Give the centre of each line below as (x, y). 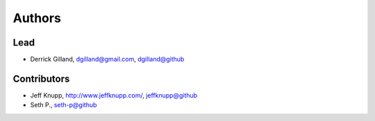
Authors (37, 18)
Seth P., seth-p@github (64, 105)
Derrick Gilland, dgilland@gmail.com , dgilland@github (107, 59)
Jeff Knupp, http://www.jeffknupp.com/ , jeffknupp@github (114, 95)
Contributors (41, 78)
